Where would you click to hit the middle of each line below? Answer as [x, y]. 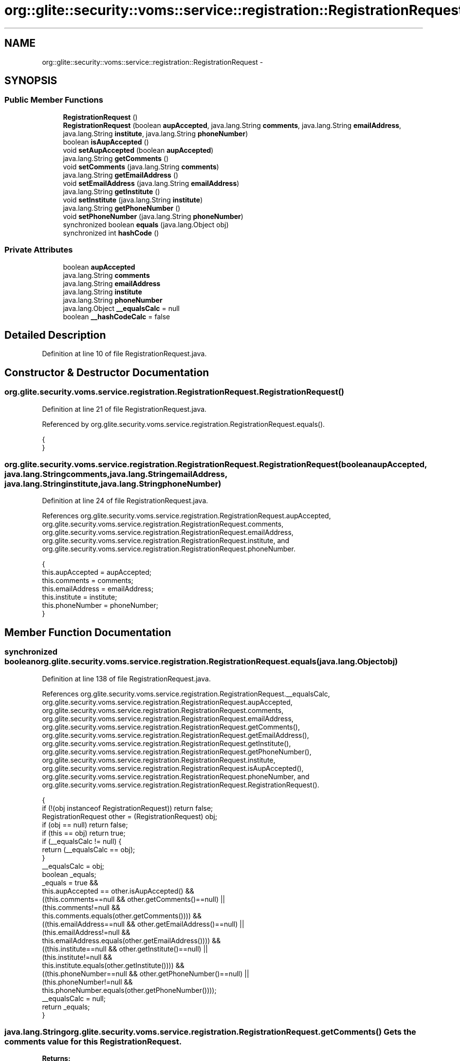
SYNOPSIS [31, 81]
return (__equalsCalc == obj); [89, 849]
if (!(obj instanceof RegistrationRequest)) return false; [128, 808]
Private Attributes [39, 250]
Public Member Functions [54, 100]
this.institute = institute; [80, 597]
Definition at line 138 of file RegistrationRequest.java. [126, 678]
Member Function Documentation [88, 632]
